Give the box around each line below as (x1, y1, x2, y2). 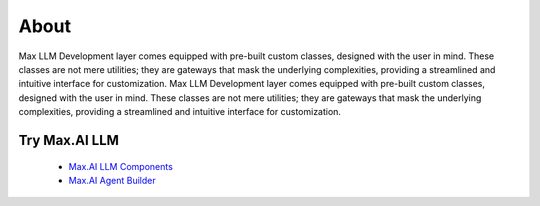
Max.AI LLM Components (68, 160, 174, 172)
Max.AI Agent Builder (68, 174, 156, 186)
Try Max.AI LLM (18, 131, 120, 149)
